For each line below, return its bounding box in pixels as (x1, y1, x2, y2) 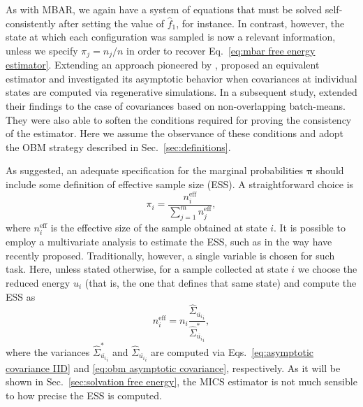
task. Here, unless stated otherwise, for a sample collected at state (6, 262, 288, 276)
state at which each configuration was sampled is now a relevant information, (6, 29, 336, 44)
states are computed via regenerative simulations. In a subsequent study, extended (6, 85, 357, 99)
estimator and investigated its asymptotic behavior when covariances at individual (6, 71, 357, 85)
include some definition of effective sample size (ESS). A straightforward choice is (6, 176, 354, 191)
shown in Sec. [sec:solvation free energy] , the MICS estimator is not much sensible (6, 374, 357, 389)
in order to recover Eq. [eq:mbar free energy (126, 43, 316, 57)
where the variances (6, 344, 90, 359)
